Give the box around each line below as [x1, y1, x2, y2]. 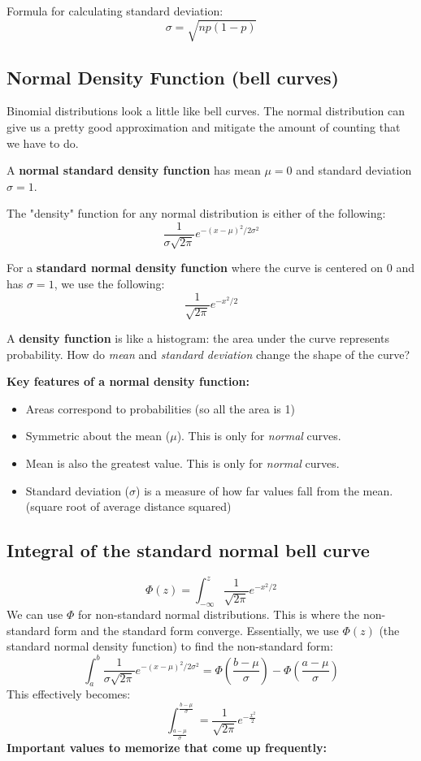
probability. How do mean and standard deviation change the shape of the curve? [7, 345, 410, 362]
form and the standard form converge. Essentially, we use [54, 621, 339, 638]
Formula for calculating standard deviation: [7, 2, 224, 19]
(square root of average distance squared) [25, 498, 232, 515]
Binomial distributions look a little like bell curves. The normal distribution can [7, 102, 405, 119]
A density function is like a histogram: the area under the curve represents [7, 330, 389, 346]
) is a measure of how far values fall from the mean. [136, 482, 393, 499]
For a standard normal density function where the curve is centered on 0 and [7, 259, 415, 276]
